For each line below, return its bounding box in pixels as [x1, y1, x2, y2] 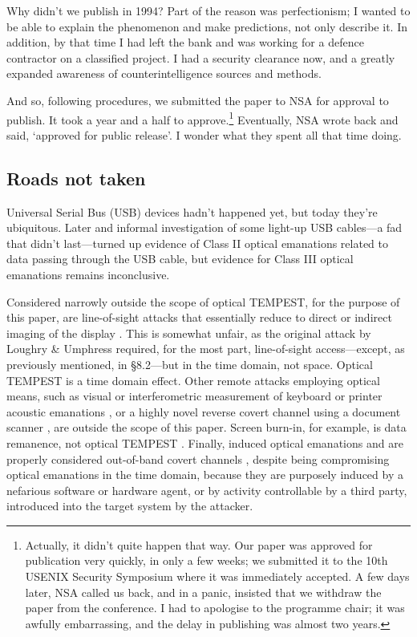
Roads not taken [6, 165, 146, 190]
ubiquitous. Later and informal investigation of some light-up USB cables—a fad [6, 219, 403, 236]
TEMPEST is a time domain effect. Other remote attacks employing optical [6, 371, 380, 388]
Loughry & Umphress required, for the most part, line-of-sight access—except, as [6, 340, 405, 357]
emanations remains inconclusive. [6, 266, 170, 282]
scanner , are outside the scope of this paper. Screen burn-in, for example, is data [6, 419, 407, 436]
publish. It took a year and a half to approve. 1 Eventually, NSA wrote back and [6, 108, 399, 128]
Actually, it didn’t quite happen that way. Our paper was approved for [25, 536, 373, 553]
